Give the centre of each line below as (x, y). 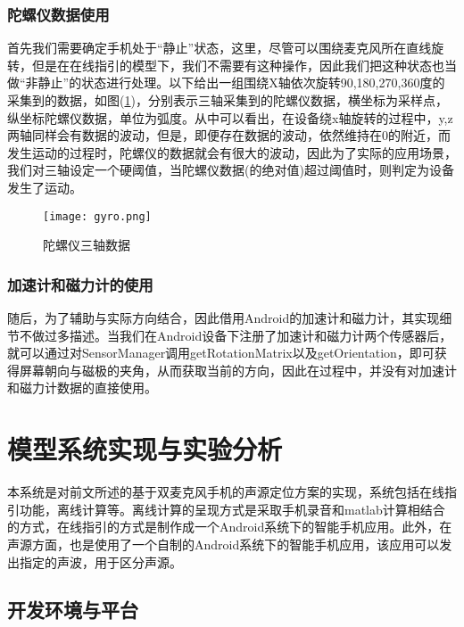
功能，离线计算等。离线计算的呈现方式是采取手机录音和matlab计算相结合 (232, 509)
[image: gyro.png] (97, 216)
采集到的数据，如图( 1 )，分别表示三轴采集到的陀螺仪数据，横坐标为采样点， (228, 100)
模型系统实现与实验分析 (145, 449)
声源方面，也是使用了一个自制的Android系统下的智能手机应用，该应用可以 (224, 544)
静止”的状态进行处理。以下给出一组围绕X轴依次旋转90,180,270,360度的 (241, 82)
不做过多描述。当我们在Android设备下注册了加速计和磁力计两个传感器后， (236, 335)
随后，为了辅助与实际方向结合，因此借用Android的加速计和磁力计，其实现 (224, 318)
